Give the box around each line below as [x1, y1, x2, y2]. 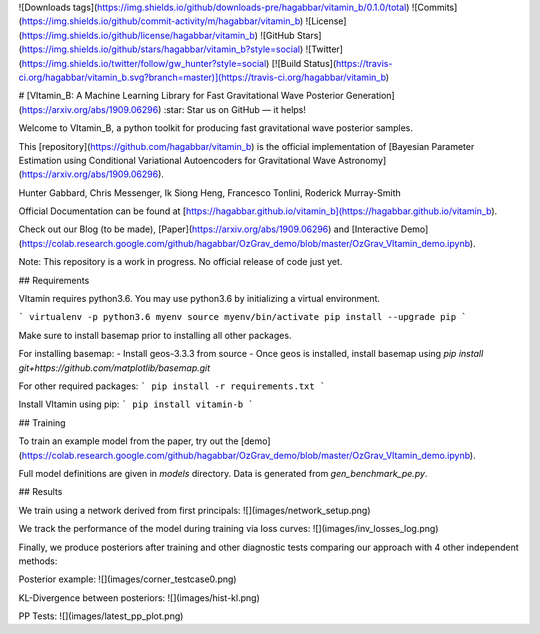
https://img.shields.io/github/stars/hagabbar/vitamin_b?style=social [21, 43, 300, 55]
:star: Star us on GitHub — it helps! [163, 103, 307, 115]
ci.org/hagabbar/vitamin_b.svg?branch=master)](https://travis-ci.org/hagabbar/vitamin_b [18, 71, 387, 83]
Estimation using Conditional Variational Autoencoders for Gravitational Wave [18, 154, 337, 166]
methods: [18, 555, 58, 567]
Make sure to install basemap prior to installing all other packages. [18, 329, 292, 341]
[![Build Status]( [271, 57, 337, 69]
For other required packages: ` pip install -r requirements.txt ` [18, 380, 326, 392]
